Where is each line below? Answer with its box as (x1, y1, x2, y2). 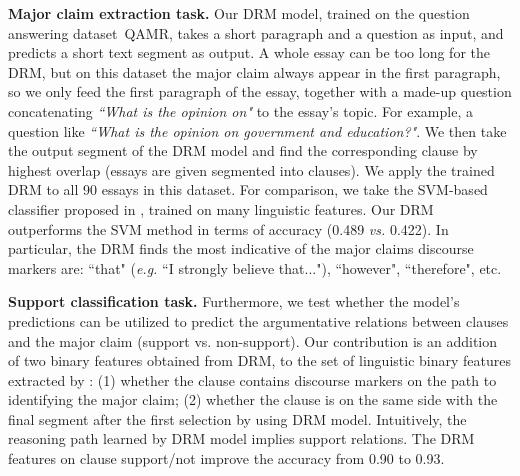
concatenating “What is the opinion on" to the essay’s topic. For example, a (8, 100, 473, 121)
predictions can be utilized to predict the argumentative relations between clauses (8, 310, 509, 331)
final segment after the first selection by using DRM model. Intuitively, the (8, 408, 467, 429)
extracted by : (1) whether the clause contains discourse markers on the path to (8, 369, 497, 390)
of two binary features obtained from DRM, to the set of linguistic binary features (8, 350, 511, 371)
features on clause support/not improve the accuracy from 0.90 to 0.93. (8, 448, 445, 469)
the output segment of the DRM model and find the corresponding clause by (8, 140, 478, 161)
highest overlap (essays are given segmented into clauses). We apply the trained (8, 159, 495, 180)
